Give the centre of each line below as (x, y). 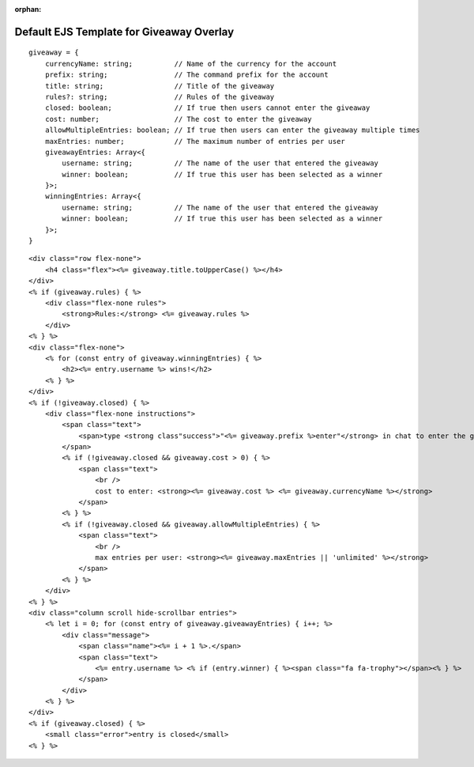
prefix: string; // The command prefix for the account (186, 75)
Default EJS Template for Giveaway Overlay (124, 32)
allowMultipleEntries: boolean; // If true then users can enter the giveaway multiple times (232, 130)
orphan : (28, 9)
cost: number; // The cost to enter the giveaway (178, 119)
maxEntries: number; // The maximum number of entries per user (195, 141)
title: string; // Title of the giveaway (160, 86)
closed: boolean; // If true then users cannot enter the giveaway (207, 108)
